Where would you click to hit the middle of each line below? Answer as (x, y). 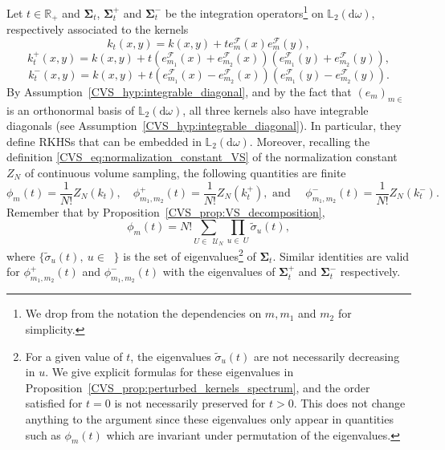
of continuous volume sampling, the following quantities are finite (185, 172)
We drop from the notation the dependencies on (143, 313)
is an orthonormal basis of (71, 109)
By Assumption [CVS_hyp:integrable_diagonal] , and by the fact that (179, 91)
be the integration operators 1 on (244, 12)
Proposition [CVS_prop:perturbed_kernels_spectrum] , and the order (198, 387)
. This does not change (349, 403)
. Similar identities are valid (341, 255)
